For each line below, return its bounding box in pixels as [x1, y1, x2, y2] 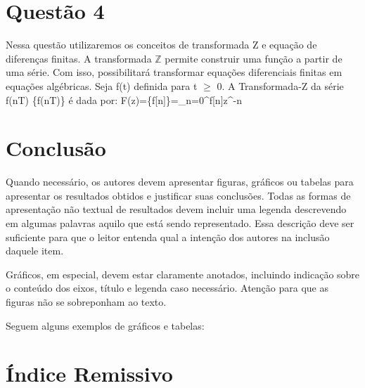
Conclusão [6, 134, 106, 162]
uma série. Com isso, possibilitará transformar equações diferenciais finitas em [6, 65, 342, 79]
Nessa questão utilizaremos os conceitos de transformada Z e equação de [6, 37, 317, 52]
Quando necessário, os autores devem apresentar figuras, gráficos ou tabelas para [6, 174, 354, 189]
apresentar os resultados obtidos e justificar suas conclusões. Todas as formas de [6, 188, 351, 202]
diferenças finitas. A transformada [6, 51, 152, 65]
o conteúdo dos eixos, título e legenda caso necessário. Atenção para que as [6, 280, 328, 295]
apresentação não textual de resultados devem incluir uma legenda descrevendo [6, 202, 347, 216]
